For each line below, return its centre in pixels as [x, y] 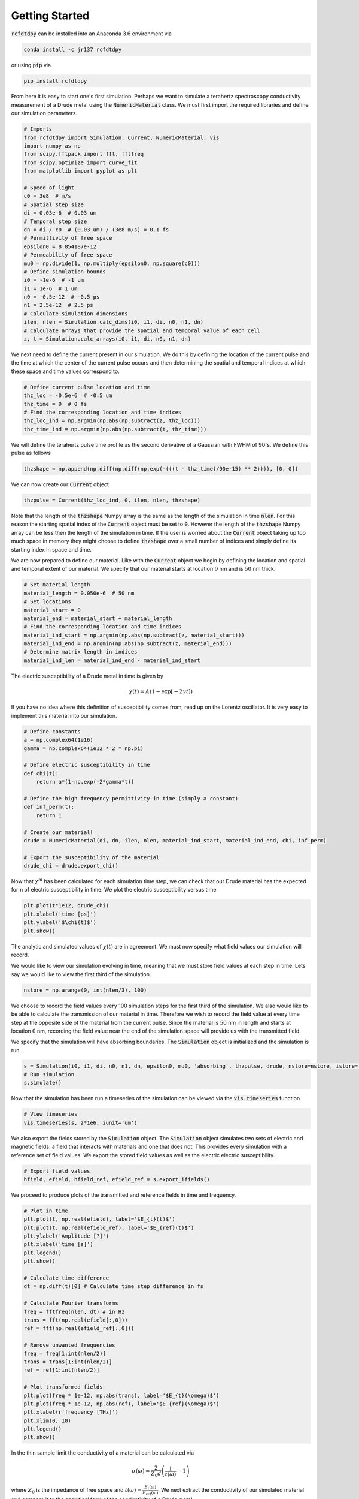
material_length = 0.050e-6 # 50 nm [79, 593]
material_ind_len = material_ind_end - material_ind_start [112, 660]
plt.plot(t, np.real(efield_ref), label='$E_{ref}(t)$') [109, 1227]
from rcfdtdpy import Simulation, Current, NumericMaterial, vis [121, 137]
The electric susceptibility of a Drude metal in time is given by [87, 676]
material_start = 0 [52, 610]
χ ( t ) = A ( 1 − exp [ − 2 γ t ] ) [161, 692]
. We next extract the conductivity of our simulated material [231, 1490]
